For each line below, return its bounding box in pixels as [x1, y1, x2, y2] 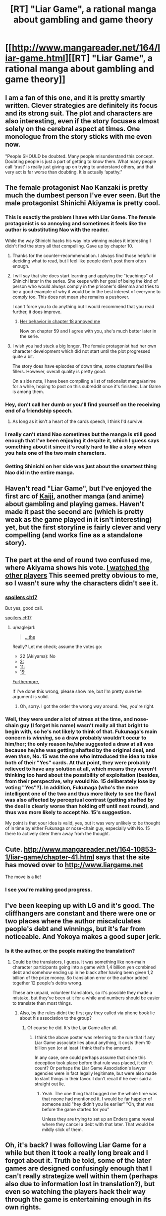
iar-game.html [5, 53, 65, 64]
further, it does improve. [12, 309, 62, 315]
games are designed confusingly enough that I [5, 1164, 152, 1173]
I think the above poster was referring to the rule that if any [34, 1034, 155, 1040]
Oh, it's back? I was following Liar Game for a [5, 1141, 147, 1149]
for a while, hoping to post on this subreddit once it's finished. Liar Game [12, 383, 161, 389]
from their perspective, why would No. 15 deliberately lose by [5, 778, 156, 785]
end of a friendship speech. [5, 407, 73, 414]
